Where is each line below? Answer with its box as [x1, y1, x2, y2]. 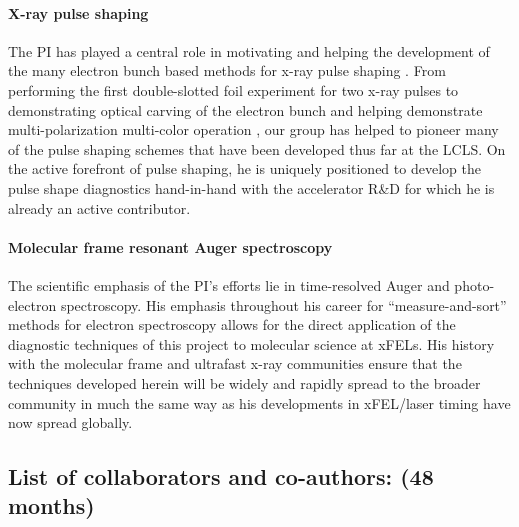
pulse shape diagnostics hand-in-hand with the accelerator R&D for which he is [8, 177, 495, 198]
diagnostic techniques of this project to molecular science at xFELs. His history [8, 333, 495, 354]
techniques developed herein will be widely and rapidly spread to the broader [8, 372, 481, 393]
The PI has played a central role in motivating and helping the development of [8, 40, 490, 61]
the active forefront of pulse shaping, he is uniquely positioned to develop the [8, 158, 481, 179]
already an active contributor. [8, 197, 191, 218]
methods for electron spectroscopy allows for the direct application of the [8, 314, 456, 335]
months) [8, 490, 95, 521]
